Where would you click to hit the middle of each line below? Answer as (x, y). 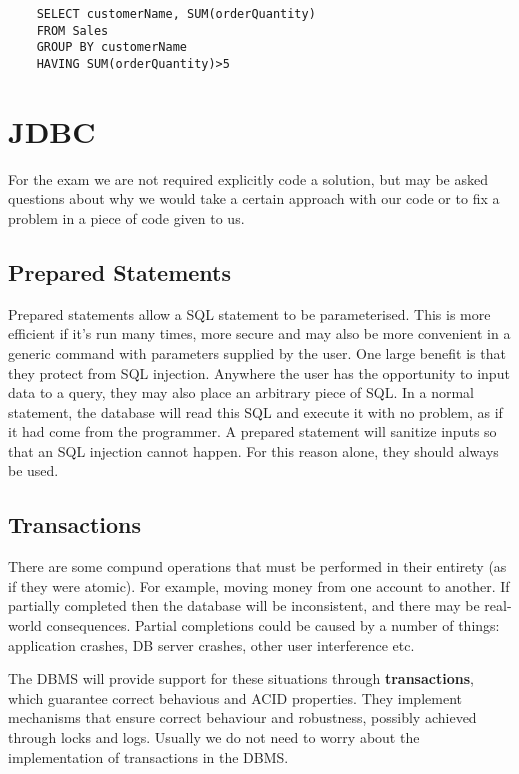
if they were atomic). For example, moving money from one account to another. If (259, 585)
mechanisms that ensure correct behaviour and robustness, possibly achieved (242, 717)
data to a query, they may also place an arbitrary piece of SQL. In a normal (241, 392)
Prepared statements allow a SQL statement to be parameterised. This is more (249, 313)
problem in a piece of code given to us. (126, 217)
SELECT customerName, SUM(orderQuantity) (176, 14)
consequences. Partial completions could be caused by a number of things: (273, 625)
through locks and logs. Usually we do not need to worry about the (214, 737)
